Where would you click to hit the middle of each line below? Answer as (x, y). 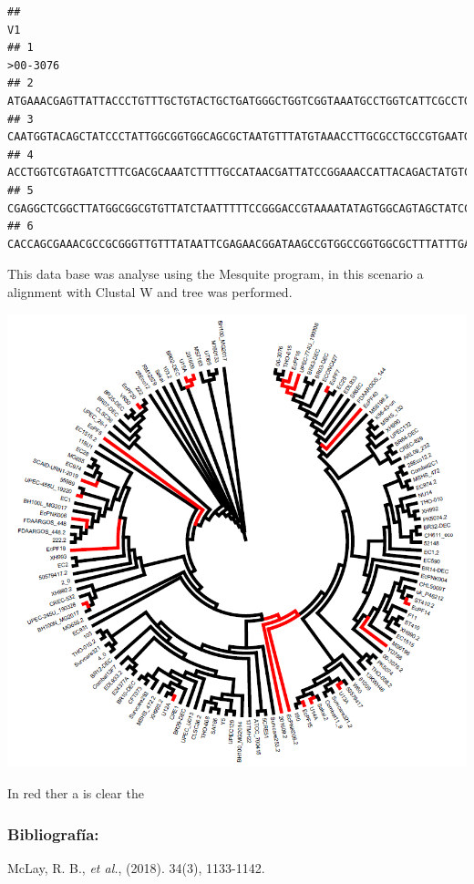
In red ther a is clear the (76, 793)
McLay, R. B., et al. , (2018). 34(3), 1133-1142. (136, 867)
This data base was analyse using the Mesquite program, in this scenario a (216, 274)
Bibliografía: (53, 833)
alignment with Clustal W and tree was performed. (150, 291)
